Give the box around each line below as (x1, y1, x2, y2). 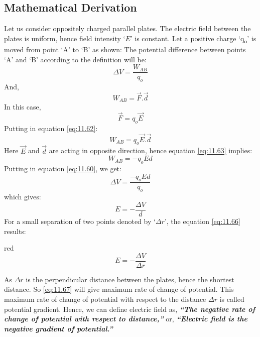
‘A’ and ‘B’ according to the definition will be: (4, 54, 147, 64)
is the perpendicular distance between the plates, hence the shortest (26, 274, 234, 284)
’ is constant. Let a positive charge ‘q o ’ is (130, 33, 256, 45)
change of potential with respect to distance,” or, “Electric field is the (4, 313, 247, 324)
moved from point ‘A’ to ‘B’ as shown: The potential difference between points (4, 44, 246, 54)
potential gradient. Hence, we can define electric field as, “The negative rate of (4, 303, 255, 314)
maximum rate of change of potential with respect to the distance (4, 293, 206, 304)
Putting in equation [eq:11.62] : (4, 123, 98, 133)
